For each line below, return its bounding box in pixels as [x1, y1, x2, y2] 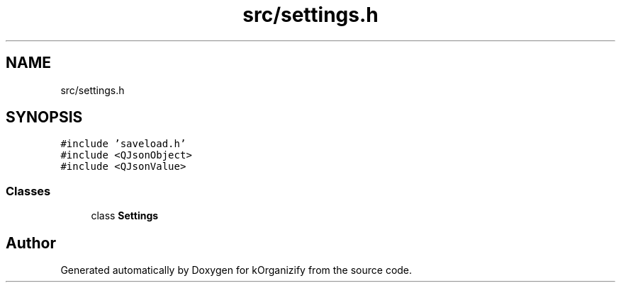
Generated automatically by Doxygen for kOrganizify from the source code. [60, 264, 413, 277]
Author [6, 234, 56, 252]
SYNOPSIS [6, 108, 83, 127]
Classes [6, 183, 51, 198]
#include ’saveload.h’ [60, 138, 186, 150]
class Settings [91, 209, 159, 222]
